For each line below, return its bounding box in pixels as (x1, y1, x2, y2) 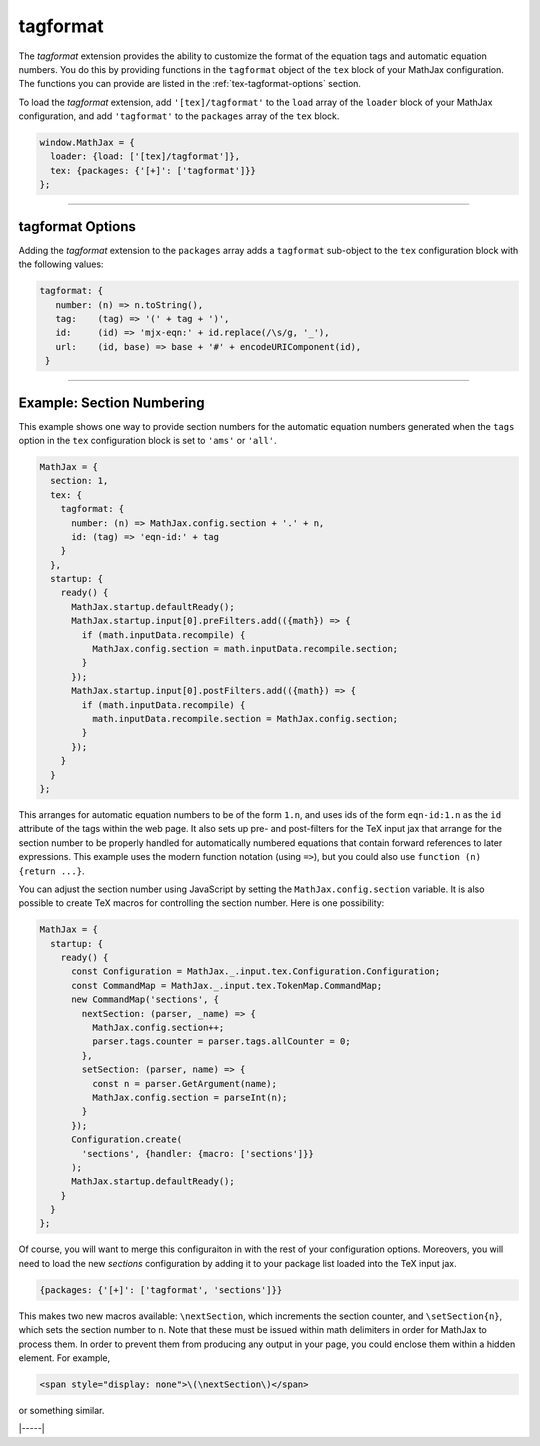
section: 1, (50, 475, 109, 487)
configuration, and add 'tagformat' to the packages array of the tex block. (18, 110, 340, 122)
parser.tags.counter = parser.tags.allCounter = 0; (91, 1036, 351, 1047)
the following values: (18, 258, 104, 270)
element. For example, (18, 1351, 111, 1364)
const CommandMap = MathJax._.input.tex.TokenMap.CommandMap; (71, 980, 383, 991)
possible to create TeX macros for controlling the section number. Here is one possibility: (18, 897, 385, 909)
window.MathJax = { (39, 137, 135, 149)
